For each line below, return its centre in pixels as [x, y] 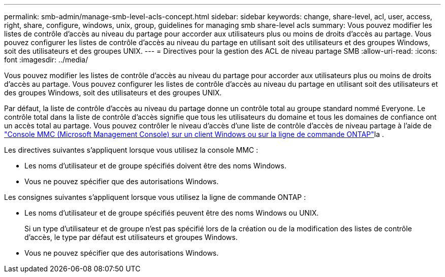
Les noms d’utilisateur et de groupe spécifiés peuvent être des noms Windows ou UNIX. [172, 213]
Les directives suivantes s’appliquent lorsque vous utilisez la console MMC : [131, 150]
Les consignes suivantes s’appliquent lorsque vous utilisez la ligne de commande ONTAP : [155, 197]
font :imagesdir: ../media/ [46, 60]
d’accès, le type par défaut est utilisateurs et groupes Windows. [131, 237]
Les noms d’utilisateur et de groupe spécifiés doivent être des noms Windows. [155, 166]
